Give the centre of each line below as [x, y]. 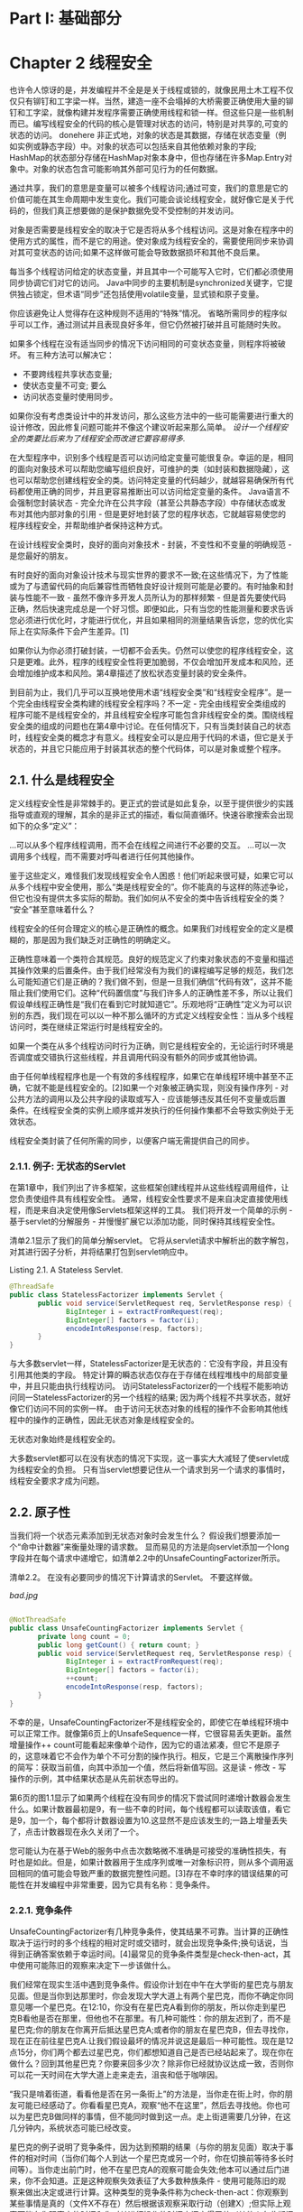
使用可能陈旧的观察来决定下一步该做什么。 [96, 1965]
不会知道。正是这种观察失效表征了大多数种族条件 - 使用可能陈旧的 [156, 2180]
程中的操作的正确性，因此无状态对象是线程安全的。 [104, 1420]
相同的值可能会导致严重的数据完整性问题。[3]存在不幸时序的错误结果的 [149, 1873]
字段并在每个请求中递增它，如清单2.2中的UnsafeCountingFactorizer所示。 [147, 1559]
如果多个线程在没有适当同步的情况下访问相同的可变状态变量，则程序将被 [143, 344]
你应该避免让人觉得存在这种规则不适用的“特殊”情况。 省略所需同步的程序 [144, 313]
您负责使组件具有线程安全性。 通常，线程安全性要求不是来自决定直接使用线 [149, 1199]
